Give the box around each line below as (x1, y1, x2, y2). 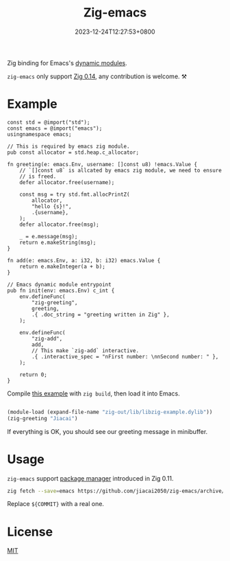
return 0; (19, 371, 48, 378)
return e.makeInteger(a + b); (19, 263, 106, 270)
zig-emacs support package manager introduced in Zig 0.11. (7, 474, 174, 482)
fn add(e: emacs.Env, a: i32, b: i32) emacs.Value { (7, 257, 161, 264)
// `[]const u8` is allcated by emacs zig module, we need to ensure (19, 167, 222, 174)
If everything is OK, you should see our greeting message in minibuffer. (7, 427, 208, 435)
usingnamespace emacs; (7, 130, 72, 138)
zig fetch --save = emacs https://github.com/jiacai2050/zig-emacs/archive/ (7, 488, 225, 494)
